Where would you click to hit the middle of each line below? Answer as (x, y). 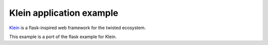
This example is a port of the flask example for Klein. (63, 37)
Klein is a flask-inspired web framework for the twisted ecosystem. (77, 28)
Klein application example (64, 13)
